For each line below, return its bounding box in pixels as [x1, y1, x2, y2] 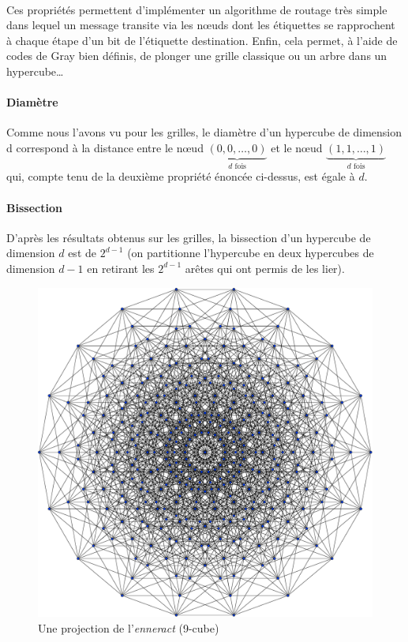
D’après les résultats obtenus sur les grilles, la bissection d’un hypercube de [6, 229, 371, 245]
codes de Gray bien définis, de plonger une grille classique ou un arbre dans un [6, 47, 387, 64]
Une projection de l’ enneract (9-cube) [38, 619, 219, 636]
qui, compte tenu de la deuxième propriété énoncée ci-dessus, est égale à [6, 168, 355, 185]
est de [68, 244, 96, 261]
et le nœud [271, 139, 323, 155]
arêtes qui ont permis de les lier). [185, 259, 345, 276]
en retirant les [87, 259, 155, 276]
